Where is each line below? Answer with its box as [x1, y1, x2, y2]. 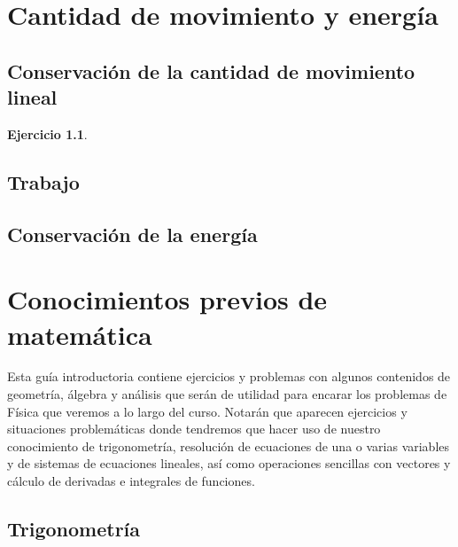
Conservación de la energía [7, 220, 258, 247]
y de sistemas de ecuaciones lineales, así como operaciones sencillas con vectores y [7, 454, 451, 473]
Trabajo [7, 168, 80, 195]
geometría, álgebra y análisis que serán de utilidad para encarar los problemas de [7, 385, 447, 403]
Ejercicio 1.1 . [7, 124, 88, 143]
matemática [7, 316, 152, 352]
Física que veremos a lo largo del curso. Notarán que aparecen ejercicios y [7, 402, 408, 420]
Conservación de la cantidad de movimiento [7, 57, 415, 84]
